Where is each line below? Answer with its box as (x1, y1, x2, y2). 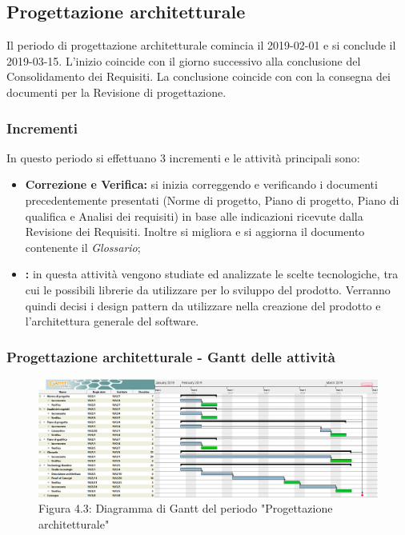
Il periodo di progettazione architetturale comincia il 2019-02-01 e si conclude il (6, 37, 396, 54)
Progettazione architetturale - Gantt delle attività (6, 346, 335, 366)
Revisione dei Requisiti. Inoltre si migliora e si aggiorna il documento (25, 223, 365, 240)
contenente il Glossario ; (25, 238, 141, 255)
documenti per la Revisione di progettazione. (6, 83, 227, 100)
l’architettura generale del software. (25, 313, 199, 329)
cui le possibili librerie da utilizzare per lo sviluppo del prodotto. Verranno (25, 281, 391, 297)
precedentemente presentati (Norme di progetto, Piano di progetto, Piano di (25, 191, 399, 208)
